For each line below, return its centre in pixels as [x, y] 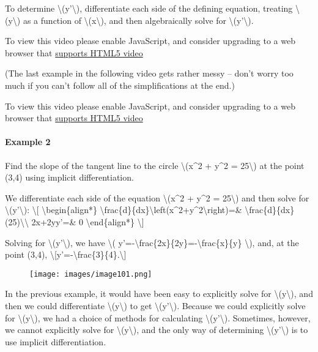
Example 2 [28, 142]
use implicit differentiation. [56, 341]
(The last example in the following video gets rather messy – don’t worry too [149, 73]
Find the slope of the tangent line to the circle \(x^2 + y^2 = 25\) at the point [155, 165]
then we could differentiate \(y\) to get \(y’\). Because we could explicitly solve [155, 305]
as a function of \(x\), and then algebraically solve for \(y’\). [138, 20]
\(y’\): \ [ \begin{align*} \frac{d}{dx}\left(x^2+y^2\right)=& [124, 210]
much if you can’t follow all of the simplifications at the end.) [120, 85]
